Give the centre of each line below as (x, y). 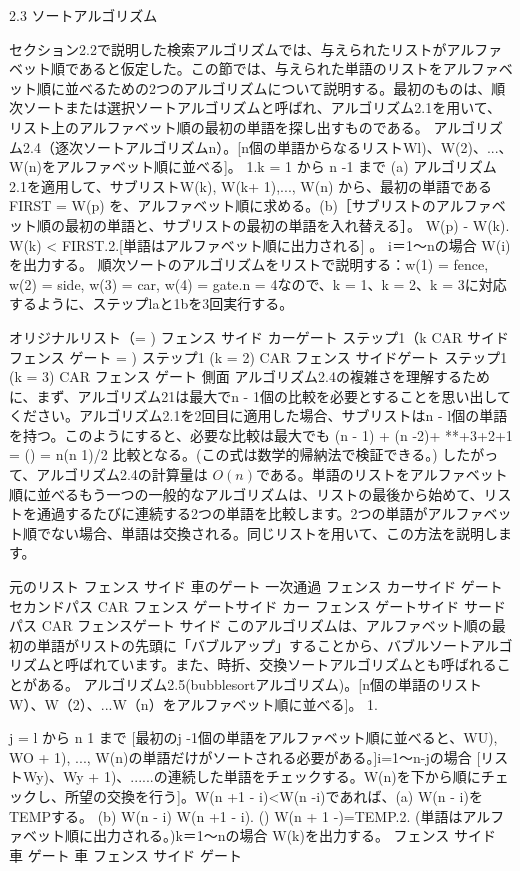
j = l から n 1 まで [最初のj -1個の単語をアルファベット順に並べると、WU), (253, 737)
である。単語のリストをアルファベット (382, 474)
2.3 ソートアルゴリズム (83, 15)
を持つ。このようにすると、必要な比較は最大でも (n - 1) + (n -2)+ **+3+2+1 (261, 434)
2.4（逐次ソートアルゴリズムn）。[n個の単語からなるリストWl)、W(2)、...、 (267, 146)
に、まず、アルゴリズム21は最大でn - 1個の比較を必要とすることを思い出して (260, 395)
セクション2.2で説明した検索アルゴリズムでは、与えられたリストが (228, 48)
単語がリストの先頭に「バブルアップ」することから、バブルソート (253, 644)
